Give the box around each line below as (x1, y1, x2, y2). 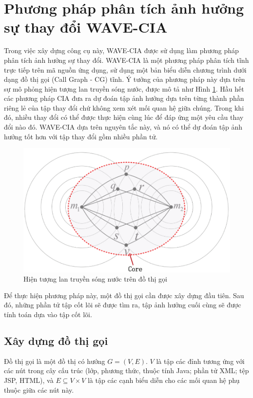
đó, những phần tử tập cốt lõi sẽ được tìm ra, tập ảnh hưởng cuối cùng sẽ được (4, 300, 241, 310)
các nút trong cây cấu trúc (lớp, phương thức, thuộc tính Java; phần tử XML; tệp (4, 365, 249, 376)
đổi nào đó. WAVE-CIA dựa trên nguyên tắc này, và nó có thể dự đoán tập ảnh (4, 122, 243, 132)
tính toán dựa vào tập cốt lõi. (4, 309, 92, 320)
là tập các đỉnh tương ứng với (156, 356, 245, 366)
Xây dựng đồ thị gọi (4, 333, 108, 348)
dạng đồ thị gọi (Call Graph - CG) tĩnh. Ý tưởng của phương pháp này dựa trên (4, 74, 245, 84)
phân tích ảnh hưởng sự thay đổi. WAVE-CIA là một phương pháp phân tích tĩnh (4, 55, 249, 65)
